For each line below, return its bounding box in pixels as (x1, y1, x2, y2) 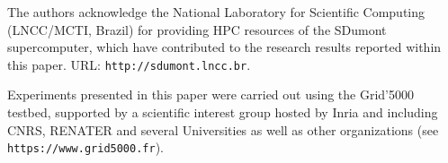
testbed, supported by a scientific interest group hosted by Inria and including (7, 103, 438, 122)
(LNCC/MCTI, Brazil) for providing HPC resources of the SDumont (7, 20, 387, 39)
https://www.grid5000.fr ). (7, 138, 164, 157)
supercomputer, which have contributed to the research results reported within (7, 38, 442, 56)
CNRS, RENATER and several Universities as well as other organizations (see (7, 120, 439, 139)
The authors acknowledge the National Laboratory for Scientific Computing (7, 3, 426, 21)
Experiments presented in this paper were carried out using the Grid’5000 (7, 85, 415, 104)
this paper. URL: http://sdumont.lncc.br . (7, 55, 251, 73)
